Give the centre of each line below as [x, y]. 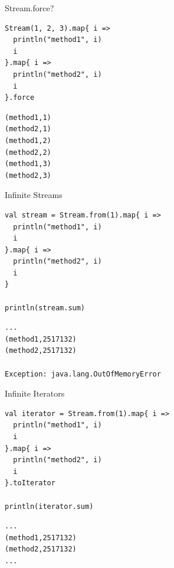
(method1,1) [28, 117]
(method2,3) [28, 175]
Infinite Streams [34, 195]
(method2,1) [28, 129]
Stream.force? [29, 8]
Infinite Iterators [35, 393]
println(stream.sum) [45, 308]
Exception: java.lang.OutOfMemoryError [83, 374]
